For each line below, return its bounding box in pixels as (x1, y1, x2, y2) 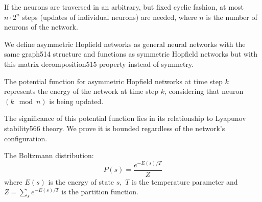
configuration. (4, 133, 47, 143)
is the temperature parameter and (132, 176, 238, 187)
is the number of (206, 11, 257, 22)
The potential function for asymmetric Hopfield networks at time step (4, 75, 223, 86)
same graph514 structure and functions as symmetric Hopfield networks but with (4, 48, 258, 59)
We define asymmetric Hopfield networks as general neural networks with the (4, 38, 246, 49)
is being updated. (49, 95, 104, 106)
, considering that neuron (164, 86, 244, 96)
